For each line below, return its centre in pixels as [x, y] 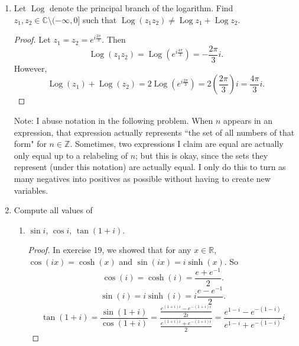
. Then [114, 39]
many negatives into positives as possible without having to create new [142, 178]
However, [30, 68]
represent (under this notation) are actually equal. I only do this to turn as [150, 167]
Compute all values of [53, 210]
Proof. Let [32, 39]
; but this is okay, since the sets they [202, 155]
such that [100, 19]
